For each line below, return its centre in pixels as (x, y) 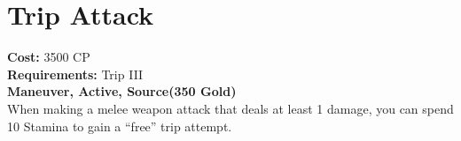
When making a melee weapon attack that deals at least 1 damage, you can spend (230, 108)
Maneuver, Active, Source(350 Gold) (122, 91)
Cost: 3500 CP (49, 57)
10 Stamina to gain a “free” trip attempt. (120, 126)
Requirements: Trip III (75, 74)
